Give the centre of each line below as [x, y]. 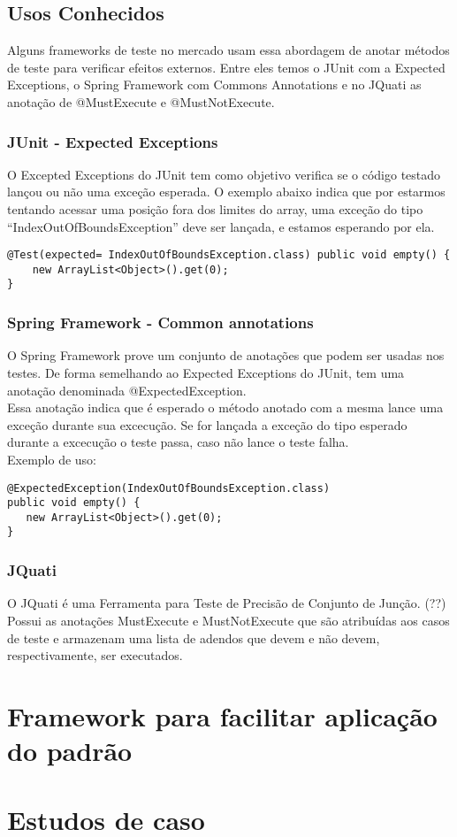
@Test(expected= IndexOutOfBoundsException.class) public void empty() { [229, 255]
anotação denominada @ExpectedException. [127, 390]
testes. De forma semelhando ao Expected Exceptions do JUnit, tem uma [206, 372]
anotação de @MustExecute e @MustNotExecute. [141, 101]
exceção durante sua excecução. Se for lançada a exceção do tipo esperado [207, 424]
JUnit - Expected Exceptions [113, 141]
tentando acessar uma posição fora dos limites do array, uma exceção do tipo [215, 208]
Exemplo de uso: [52, 459]
